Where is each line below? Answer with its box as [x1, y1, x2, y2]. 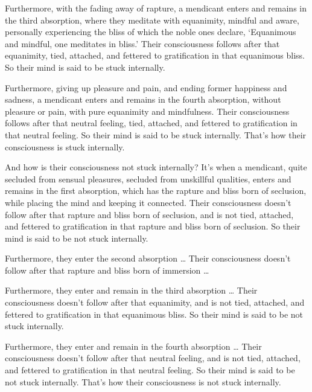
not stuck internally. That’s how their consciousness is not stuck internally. [5, 375, 281, 388]
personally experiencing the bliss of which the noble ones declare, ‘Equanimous [5, 25, 296, 38]
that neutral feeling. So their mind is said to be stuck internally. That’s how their [5, 128, 307, 141]
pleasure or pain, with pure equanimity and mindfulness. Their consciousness [5, 104, 290, 117]
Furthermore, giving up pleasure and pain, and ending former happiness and [5, 81, 287, 94]
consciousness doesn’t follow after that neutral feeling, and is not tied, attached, [5, 352, 301, 364]
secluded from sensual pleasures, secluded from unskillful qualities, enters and [5, 172, 291, 185]
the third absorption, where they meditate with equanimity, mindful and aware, [5, 13, 299, 26]
